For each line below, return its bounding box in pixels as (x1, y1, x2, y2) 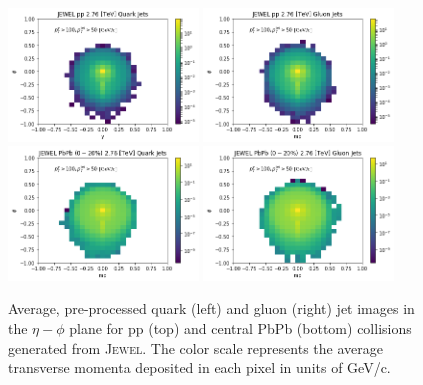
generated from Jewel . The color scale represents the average (8, 337, 383, 358)
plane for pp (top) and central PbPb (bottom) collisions (69, 317, 412, 338)
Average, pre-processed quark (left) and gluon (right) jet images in (8, 298, 415, 319)
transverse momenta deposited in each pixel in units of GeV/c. (8, 357, 391, 378)
